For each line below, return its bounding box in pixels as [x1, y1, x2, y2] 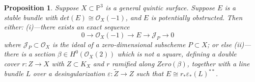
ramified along [112, 58, 155, 68]
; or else [207, 39, 232, 49]
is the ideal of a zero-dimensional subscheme [52, 39, 186, 49]
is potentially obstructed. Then [151, 12, 243, 22]
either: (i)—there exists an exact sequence [4, 22, 130, 32]
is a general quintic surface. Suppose [105, 2, 215, 12]
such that [136, 68, 164, 79]
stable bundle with [4, 12, 58, 22]
